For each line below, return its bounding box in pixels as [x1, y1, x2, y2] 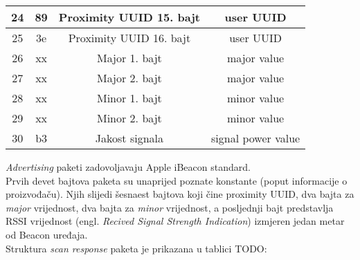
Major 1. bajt [96, 50, 162, 66]
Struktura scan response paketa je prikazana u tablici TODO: [6, 241, 267, 255]
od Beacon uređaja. [6, 227, 88, 241]
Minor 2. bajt [96, 110, 162, 126]
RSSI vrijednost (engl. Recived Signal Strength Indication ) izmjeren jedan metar [6, 214, 345, 228]
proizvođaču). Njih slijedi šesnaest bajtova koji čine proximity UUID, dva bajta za [6, 187, 354, 201]
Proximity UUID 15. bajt [58, 9, 201, 25]
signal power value [211, 130, 300, 146]
